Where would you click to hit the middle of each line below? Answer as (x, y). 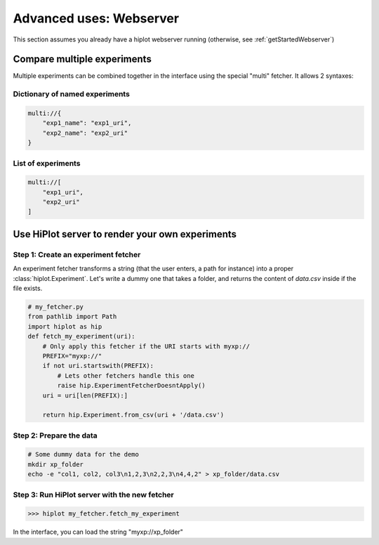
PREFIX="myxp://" (72, 356)
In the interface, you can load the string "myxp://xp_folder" (98, 532)
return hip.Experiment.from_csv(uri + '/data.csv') (133, 415)
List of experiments (47, 163)
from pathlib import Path (72, 317)
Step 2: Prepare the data (55, 435)
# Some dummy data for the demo (84, 454)
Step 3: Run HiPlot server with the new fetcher (94, 494)
